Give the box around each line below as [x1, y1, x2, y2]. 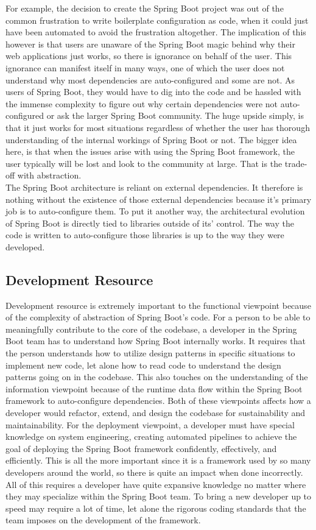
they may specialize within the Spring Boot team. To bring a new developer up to [5, 490, 312, 503]
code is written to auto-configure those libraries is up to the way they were [5, 228, 284, 241]
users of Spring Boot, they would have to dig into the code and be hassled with [5, 85, 301, 98]
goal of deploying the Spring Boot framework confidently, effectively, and [5, 442, 277, 454]
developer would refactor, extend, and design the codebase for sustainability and [5, 406, 306, 419]
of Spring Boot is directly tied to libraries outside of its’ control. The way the [5, 216, 294, 229]
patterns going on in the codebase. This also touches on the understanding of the [5, 370, 308, 383]
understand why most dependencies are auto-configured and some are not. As [5, 73, 295, 86]
